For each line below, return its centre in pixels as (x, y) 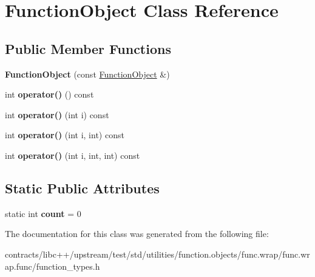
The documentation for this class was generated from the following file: (137, 234)
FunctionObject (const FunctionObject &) (87, 74)
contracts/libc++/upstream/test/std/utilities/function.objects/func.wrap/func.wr (157, 254)
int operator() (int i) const (57, 114)
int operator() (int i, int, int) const (73, 155)
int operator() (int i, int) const (65, 135)
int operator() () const (49, 94)
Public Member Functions (88, 48)
